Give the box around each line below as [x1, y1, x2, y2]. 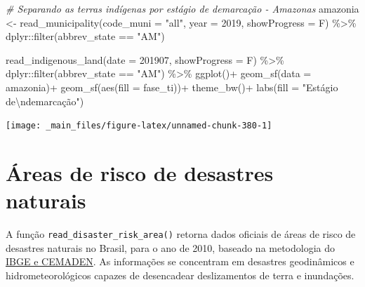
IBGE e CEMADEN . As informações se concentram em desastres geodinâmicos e [6, 254, 354, 269]
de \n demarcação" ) [6, 93, 84, 108]
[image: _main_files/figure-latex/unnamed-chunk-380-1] [6, 121, 272, 131]
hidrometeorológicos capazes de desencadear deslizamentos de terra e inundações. [6, 267, 354, 282]
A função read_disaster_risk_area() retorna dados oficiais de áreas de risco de [6, 227, 356, 241]
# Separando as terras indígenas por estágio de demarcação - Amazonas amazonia [6, 1, 359, 15]
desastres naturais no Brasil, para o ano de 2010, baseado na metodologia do [6, 240, 336, 255]
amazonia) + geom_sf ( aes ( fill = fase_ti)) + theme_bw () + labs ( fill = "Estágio [6, 79, 338, 94]
